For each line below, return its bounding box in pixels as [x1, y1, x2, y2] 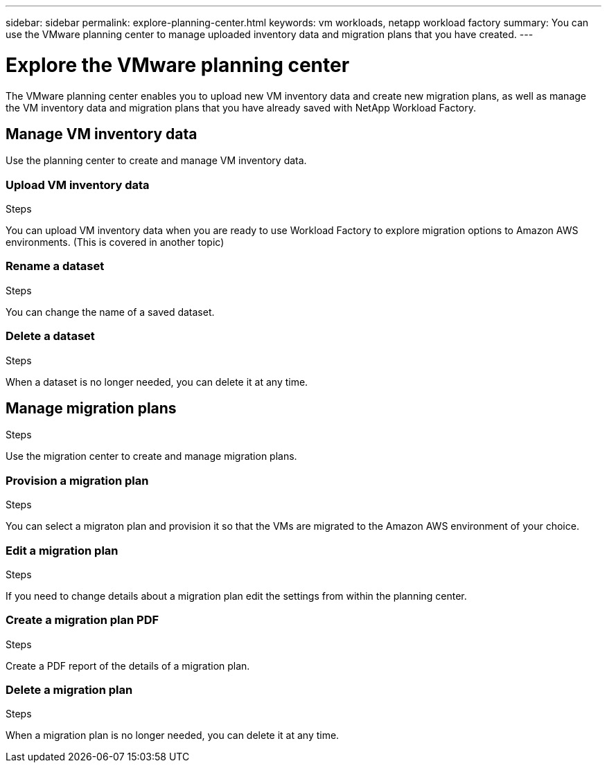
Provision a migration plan [6, 473, 149, 488]
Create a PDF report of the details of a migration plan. [6, 659, 250, 672]
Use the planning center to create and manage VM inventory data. [6, 154, 307, 167]
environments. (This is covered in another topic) [6, 236, 225, 249]
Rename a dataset [6, 259, 105, 274]
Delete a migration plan [6, 683, 133, 697]
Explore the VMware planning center [6, 53, 350, 77]
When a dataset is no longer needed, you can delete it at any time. [6, 375, 308, 388]
